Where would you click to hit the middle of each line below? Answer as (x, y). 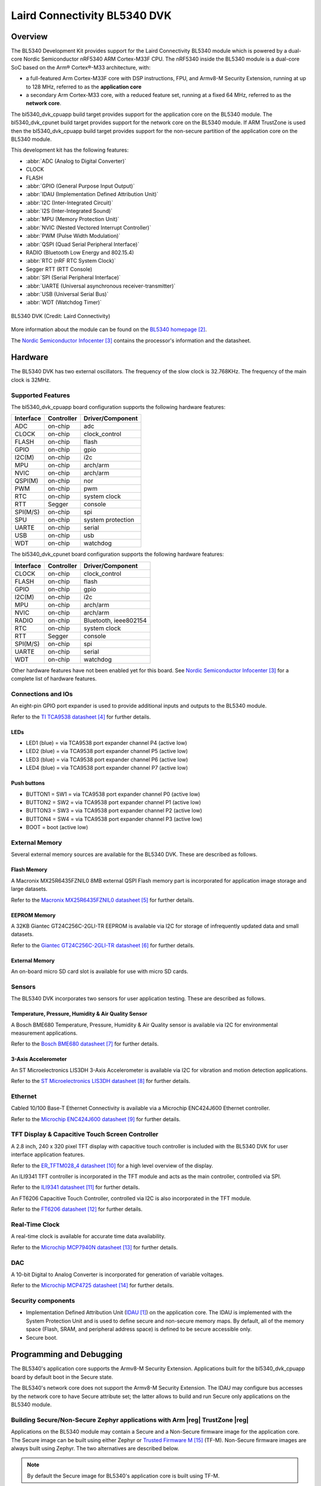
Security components (43, 1301)
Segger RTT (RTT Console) (59, 269)
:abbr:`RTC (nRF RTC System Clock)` (71, 261)
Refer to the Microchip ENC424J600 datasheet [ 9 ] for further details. (96, 1119)
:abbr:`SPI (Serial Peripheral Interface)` (73, 278)
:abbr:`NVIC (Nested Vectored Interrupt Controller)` (89, 227)
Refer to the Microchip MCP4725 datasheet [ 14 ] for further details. (92, 1285)
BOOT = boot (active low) (57, 827)
